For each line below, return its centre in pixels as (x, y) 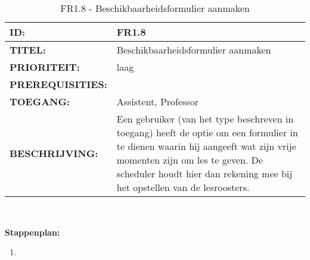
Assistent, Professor (157, 101)
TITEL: (28, 50)
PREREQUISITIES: (58, 84)
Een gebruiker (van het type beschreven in (205, 119)
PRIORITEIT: (45, 67)
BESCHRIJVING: (54, 153)
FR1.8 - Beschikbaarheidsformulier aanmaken (155, 8)
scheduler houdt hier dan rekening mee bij (204, 173)
